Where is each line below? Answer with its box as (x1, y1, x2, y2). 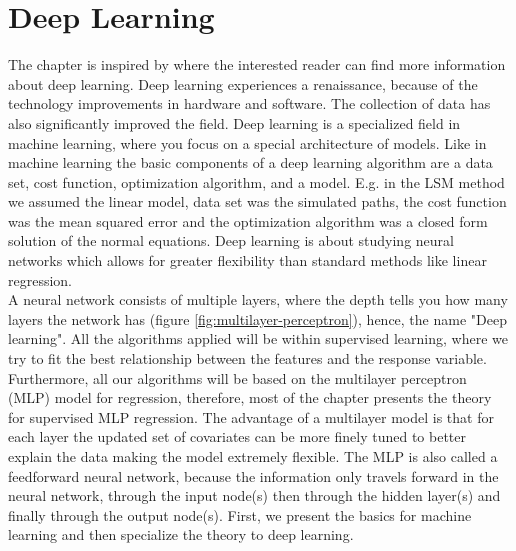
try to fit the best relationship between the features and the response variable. (8, 348, 487, 369)
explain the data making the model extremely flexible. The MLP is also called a (8, 446, 498, 466)
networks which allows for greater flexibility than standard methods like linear (8, 250, 487, 271)
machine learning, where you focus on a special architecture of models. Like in (8, 132, 487, 153)
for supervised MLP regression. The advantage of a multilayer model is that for (8, 406, 494, 427)
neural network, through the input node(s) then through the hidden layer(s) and (8, 485, 501, 506)
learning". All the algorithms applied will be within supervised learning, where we (8, 328, 508, 349)
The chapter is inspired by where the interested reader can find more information (8, 54, 506, 75)
